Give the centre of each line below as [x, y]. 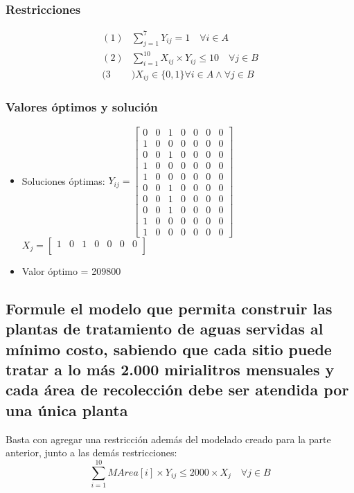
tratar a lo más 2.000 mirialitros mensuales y [170, 369]
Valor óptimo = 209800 [71, 270]
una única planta [67, 410]
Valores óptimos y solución [82, 107]
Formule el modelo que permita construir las [169, 308]
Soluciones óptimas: [63, 180]
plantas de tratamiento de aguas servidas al [165, 329]
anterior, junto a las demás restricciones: [91, 452]
